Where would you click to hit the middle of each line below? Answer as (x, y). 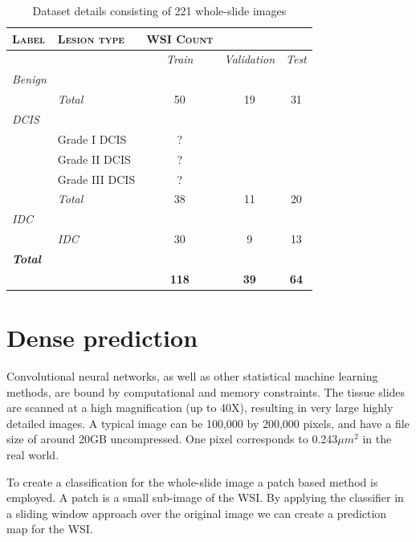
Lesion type (91, 38)
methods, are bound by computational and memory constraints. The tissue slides (206, 391)
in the (377, 439)
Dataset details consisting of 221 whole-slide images (159, 10)
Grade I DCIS (92, 139)
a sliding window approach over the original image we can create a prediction (197, 513)
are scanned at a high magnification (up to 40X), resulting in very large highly (200, 408)
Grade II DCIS (94, 159)
